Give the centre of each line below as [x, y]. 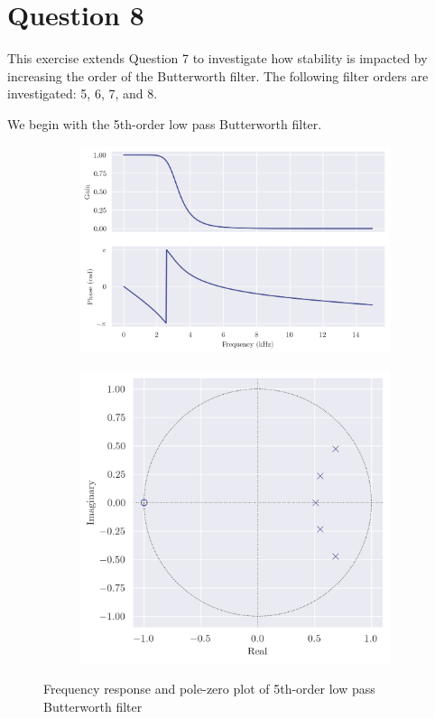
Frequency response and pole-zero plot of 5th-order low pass [209, 689]
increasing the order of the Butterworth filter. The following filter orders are [218, 75]
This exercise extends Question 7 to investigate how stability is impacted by [217, 58]
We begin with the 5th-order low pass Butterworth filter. [165, 123]
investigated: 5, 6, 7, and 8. [83, 93]
